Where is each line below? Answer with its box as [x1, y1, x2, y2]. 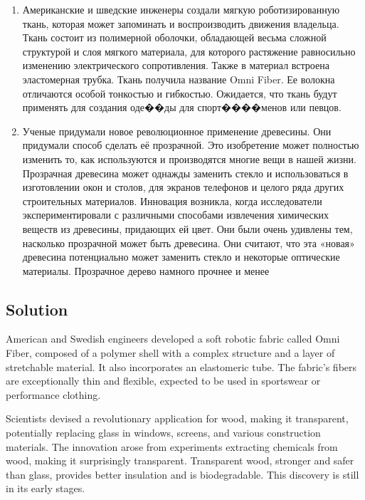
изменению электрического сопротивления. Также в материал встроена [22, 58, 329, 73]
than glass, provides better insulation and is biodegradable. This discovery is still [6, 467, 359, 481]
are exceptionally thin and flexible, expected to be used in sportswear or [6, 373, 321, 388]
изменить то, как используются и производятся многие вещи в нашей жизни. [22, 151, 356, 166]
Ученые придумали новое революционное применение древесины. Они [22, 123, 332, 138]
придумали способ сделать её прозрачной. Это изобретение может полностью [22, 137, 359, 152]
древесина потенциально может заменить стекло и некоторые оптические [22, 249, 340, 264]
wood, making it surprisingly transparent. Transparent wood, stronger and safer [6, 453, 354, 468]
